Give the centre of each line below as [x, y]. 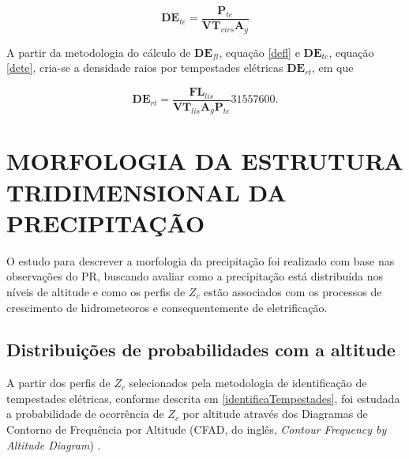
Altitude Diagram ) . [54, 444]
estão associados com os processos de [293, 291]
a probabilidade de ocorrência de [85, 414]
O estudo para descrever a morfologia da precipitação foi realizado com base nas [201, 260]
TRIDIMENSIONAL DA [146, 192]
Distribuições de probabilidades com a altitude [201, 350]
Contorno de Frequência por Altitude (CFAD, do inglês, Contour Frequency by [197, 429]
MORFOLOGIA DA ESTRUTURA [205, 161]
